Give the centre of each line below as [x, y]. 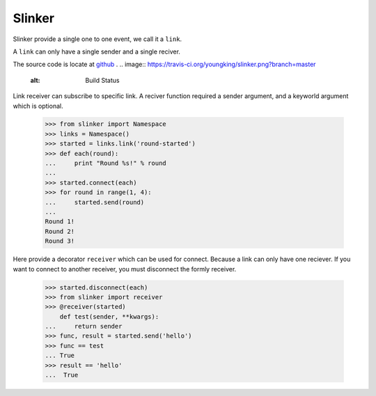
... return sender [84, 326]
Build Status [102, 80]
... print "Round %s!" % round [105, 163]
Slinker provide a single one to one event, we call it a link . [97, 39]
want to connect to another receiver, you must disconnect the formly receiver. [125, 269]
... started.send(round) [95, 202]
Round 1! [60, 222]
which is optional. [38, 106]
